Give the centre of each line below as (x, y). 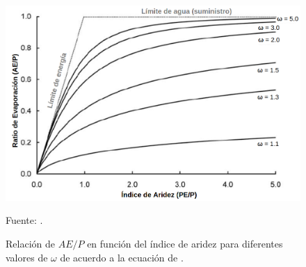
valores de (27, 257)
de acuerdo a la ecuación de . (122, 257)
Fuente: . (24, 220)
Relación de (30, 243)
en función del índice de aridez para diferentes (185, 243)
